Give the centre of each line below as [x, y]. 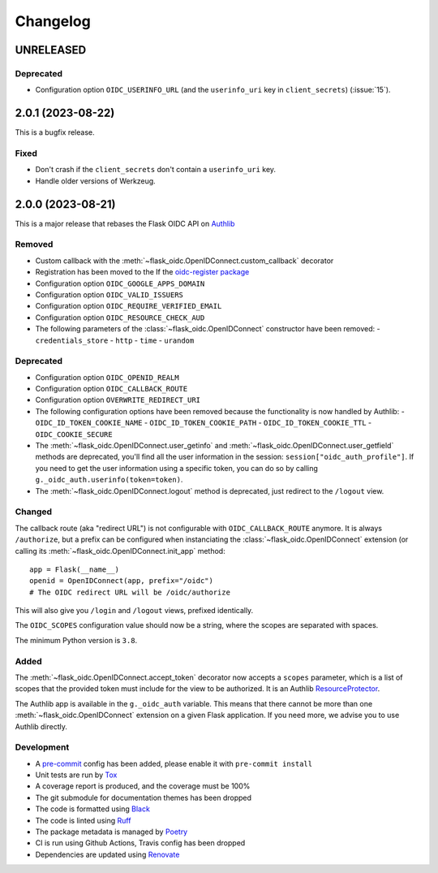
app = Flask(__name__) [75, 569]
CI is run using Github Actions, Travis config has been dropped [140, 843]
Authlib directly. [41, 726]
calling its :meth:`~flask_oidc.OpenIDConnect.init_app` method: [120, 551]
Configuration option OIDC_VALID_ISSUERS [109, 294]
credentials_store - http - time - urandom [115, 340]
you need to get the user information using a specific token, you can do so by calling [176, 468]
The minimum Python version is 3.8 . [76, 640]
